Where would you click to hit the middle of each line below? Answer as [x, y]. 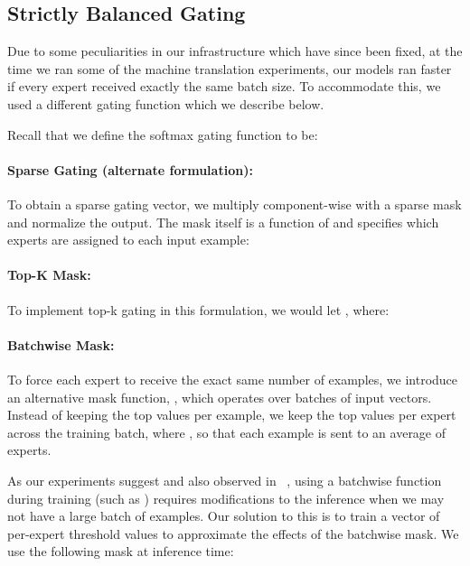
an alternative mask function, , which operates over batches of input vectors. [220, 397]
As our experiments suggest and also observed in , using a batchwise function [225, 480]
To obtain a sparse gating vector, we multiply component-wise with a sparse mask [235, 204]
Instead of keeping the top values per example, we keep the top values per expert [232, 415]
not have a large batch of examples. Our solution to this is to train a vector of [224, 516]
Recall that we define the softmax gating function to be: [163, 134]
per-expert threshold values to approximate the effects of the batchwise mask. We [233, 533]
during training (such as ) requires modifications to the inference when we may [226, 498]
